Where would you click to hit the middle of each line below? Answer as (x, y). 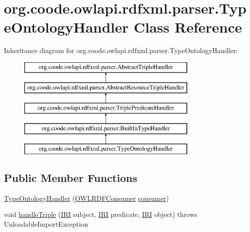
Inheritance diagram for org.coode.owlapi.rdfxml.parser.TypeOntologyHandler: (121, 50)
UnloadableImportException (46, 223)
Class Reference (188, 27)
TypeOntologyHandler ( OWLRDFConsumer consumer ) (87, 198)
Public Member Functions (71, 177)
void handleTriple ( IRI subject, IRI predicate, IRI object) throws (101, 214)
